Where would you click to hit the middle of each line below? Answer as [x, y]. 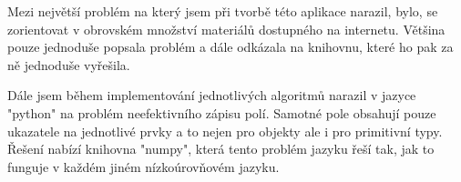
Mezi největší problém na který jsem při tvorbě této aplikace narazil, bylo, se [223, 11]
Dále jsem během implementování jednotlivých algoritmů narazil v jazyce [212, 95]
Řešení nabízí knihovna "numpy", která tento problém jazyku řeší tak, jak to [221, 149]
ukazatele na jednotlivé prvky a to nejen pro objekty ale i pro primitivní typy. [225, 131]
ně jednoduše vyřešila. [69, 64]
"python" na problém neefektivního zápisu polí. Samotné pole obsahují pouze [222, 112]
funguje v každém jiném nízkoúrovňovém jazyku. [143, 166]
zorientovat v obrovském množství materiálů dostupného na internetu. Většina [226, 29]
